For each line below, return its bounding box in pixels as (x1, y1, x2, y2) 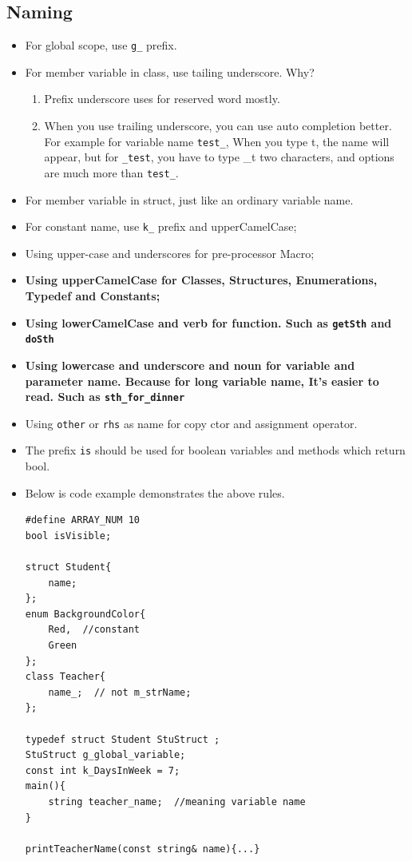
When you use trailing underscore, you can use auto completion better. (44, 117, 392, 134)
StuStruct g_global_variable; (25, 749, 186, 761)
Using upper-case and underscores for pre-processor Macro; (25, 244, 315, 261)
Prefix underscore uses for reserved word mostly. (44, 90, 280, 107)
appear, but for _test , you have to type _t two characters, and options (44, 149, 394, 165)
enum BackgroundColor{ (25, 608, 146, 620)
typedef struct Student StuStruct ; (25, 733, 220, 745)
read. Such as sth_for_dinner (25, 388, 185, 405)
